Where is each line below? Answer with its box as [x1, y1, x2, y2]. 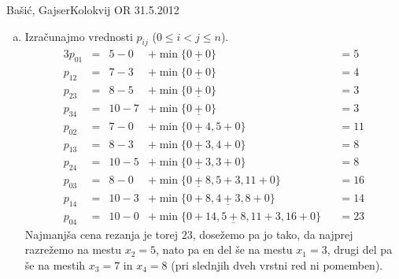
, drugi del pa [327, 241, 393, 258]
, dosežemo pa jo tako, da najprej [192, 225, 353, 242]
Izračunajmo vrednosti [24, 28, 133, 44]
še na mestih [24, 256, 86, 273]
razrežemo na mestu [24, 241, 122, 258]
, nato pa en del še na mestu [156, 241, 293, 258]
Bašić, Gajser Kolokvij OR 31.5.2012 [6, 2, 179, 17]
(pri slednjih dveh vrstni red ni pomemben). [171, 256, 383, 273]
